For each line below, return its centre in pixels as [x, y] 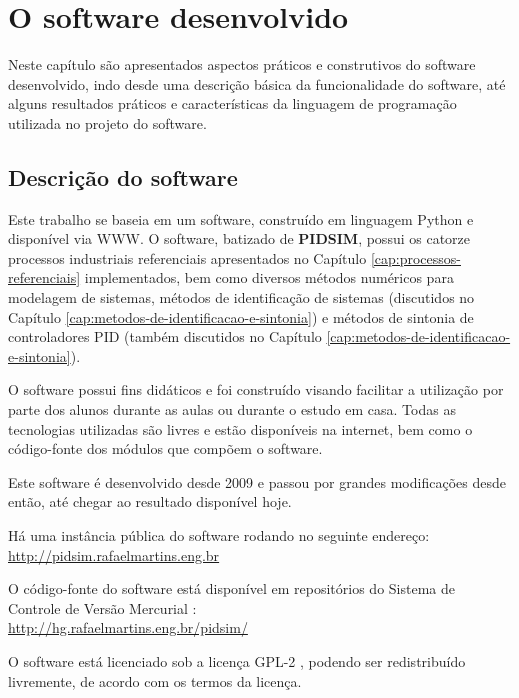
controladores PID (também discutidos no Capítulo [165, 336]
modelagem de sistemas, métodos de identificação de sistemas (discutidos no [241, 297]
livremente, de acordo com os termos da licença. [155, 680]
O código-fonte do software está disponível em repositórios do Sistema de [231, 588]
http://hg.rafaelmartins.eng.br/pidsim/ [128, 627]
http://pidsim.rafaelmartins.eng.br [114, 554]
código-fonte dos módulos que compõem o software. [165, 448]
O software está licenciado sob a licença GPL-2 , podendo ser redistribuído [237, 660]
